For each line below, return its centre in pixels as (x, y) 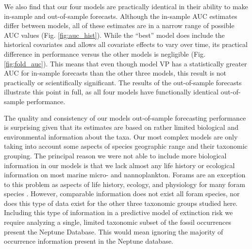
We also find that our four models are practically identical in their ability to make (126, 6)
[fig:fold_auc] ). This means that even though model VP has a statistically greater (126, 63)
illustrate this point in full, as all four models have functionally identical (111, 92)
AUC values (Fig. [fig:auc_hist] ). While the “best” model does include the (114, 35)
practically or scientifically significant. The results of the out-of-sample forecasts (123, 82)
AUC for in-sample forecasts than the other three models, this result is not (115, 73)
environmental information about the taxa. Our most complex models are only (121, 136)
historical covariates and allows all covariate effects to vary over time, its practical (126, 44)
